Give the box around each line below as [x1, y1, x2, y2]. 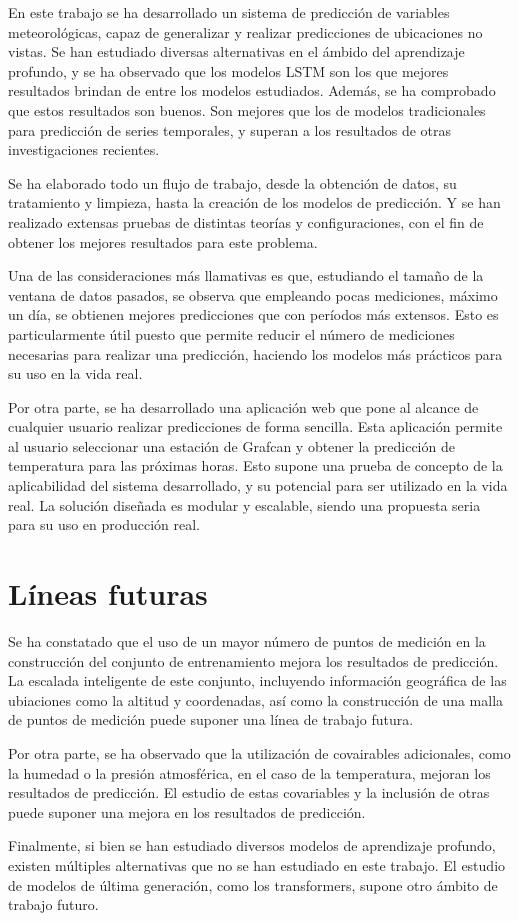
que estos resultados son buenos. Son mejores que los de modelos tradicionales [8, 99, 486, 120]
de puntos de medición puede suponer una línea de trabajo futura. [8, 709, 414, 730]
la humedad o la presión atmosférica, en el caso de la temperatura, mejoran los [8, 762, 491, 783]
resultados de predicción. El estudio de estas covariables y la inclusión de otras [8, 782, 490, 803]
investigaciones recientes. [8, 139, 160, 160]
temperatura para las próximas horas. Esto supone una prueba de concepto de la [8, 455, 503, 476]
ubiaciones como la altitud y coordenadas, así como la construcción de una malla [8, 689, 504, 710]
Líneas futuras [8, 573, 208, 614]
